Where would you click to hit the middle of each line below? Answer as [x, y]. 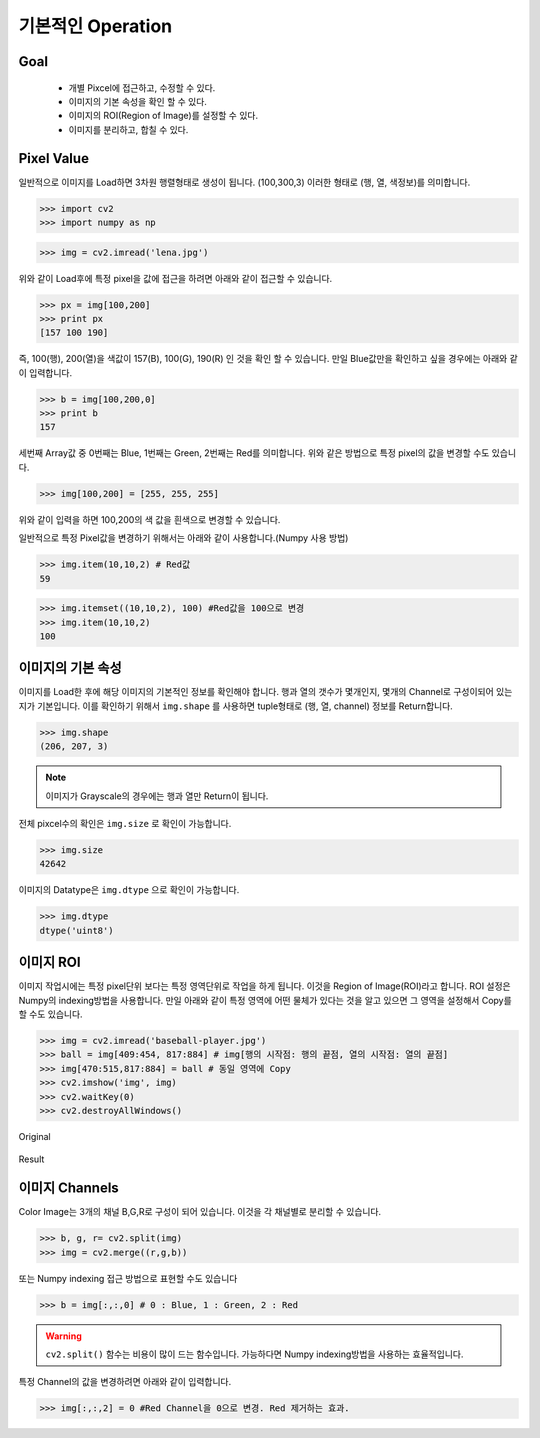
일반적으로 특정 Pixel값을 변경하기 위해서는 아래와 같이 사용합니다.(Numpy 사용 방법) [183, 538]
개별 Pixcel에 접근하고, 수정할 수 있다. [142, 87]
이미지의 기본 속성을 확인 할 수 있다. [137, 101]
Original [35, 1136]
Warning [63, 1336]
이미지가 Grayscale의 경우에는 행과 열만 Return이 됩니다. [157, 796]
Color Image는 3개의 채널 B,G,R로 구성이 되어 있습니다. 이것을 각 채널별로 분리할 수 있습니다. [200, 1212]
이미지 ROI [49, 962]
